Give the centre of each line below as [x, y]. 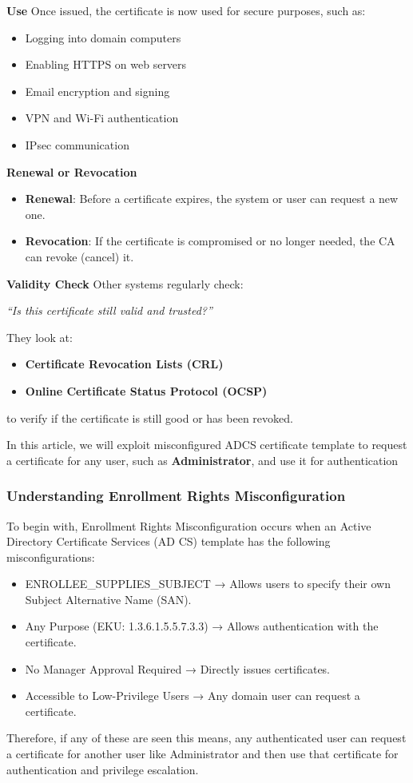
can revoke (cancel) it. [79, 256]
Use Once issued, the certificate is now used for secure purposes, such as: [186, 10]
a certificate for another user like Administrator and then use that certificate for [203, 754]
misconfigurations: [51, 556]
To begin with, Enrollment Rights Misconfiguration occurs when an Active [189, 525]
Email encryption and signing [97, 91]
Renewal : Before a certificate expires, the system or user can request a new [212, 199]
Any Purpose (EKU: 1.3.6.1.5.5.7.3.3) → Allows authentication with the [202, 626]
